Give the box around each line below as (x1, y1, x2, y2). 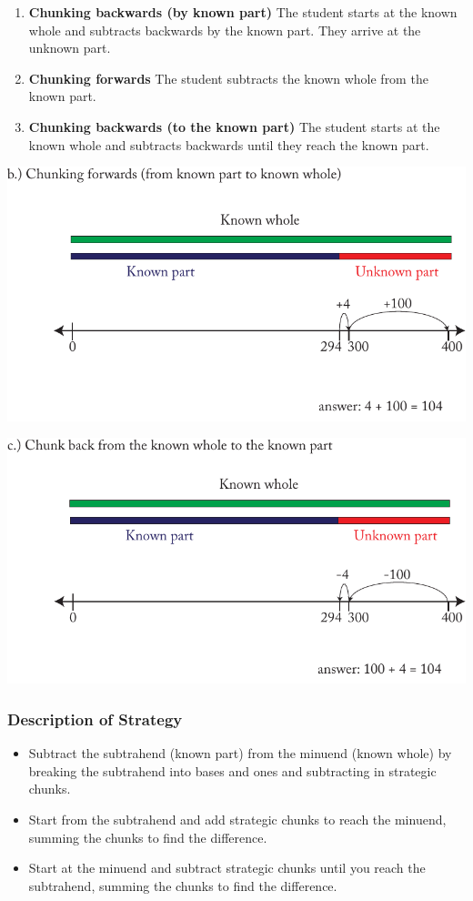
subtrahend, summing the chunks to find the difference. (28, 876, 337, 895)
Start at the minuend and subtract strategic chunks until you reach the (28, 858, 426, 877)
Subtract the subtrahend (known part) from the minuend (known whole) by (28, 744, 452, 763)
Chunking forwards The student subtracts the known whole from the (28, 68, 428, 87)
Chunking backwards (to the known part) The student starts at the (28, 116, 440, 136)
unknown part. (28, 38, 111, 57)
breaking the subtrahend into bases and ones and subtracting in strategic (28, 761, 437, 780)
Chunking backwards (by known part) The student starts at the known (28, 3, 458, 21)
